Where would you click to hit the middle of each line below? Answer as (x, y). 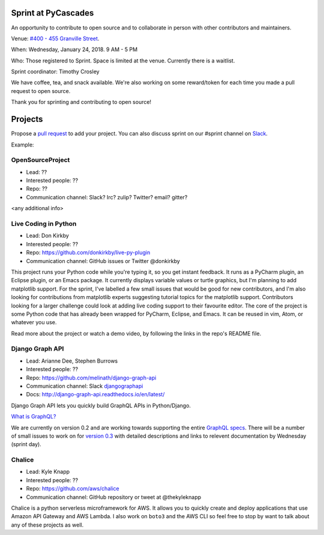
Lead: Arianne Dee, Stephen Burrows (72, 361)
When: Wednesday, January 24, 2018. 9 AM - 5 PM (74, 50)
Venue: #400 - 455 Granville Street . (55, 38)
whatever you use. (34, 322)
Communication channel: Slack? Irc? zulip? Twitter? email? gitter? (107, 197)
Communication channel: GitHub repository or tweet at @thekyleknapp (114, 497)
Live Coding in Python (44, 224)
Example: (22, 145)
